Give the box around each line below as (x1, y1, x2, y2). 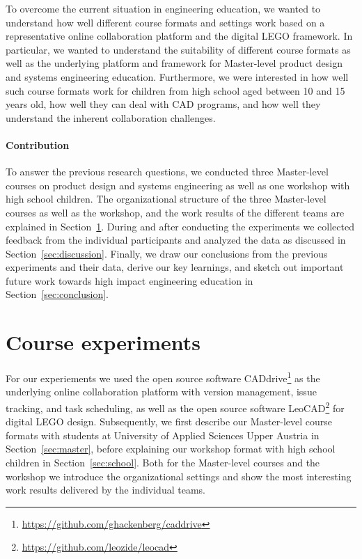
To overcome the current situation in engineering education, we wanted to (6, 1, 321, 15)
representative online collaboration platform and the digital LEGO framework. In (6, 29, 353, 43)
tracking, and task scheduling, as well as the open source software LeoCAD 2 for (6, 399, 345, 415)
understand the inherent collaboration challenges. (6, 110, 216, 125)
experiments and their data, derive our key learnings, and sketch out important (6, 260, 344, 274)
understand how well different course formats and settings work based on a (6, 15, 325, 29)
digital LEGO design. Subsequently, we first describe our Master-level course (6, 414, 332, 429)
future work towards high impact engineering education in (6, 273, 253, 288)
